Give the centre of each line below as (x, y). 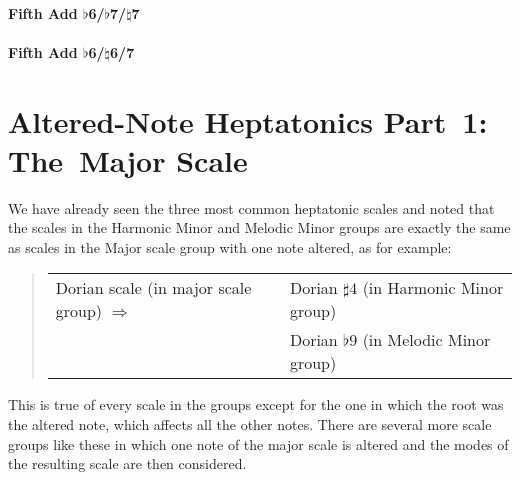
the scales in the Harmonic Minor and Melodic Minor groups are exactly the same (259, 227)
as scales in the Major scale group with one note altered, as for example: (230, 246)
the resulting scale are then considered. (127, 463)
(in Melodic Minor (426, 340)
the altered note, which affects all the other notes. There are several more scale (250, 424)
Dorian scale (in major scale (153, 288)
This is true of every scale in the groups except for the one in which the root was (256, 404)
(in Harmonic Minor (433, 288)
